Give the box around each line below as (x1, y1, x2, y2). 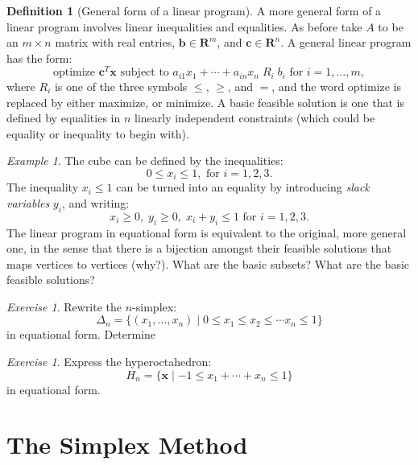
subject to (120, 67, 169, 79)
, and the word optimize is (271, 77, 402, 94)
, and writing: (61, 194, 130, 211)
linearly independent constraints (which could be (134, 109, 375, 126)
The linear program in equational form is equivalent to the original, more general (6, 224, 407, 241)
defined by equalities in (6, 109, 121, 126)
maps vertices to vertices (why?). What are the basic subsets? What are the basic (6, 255, 410, 272)
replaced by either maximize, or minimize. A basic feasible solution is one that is (6, 93, 404, 110)
